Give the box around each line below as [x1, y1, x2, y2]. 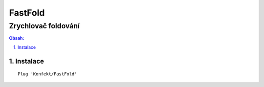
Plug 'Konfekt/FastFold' [18, 71, 77, 77]
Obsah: [9, 35, 24, 41]
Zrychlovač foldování [9, 22, 80, 30]
